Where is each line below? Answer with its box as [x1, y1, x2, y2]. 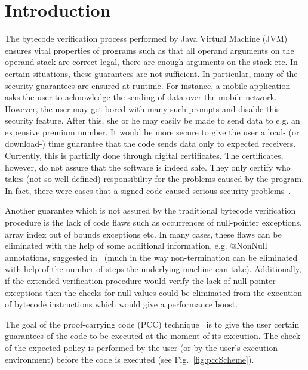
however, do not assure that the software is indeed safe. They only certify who [5, 161, 291, 173]
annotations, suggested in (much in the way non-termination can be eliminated [5, 251, 298, 263]
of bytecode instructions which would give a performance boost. [5, 298, 238, 310]
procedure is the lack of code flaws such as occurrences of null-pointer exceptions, [5, 216, 303, 229]
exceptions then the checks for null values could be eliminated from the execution [5, 286, 303, 298]
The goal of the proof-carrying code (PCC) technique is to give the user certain [5, 317, 300, 330]
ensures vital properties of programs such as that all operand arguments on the [5, 44, 294, 56]
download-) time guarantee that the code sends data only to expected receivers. [5, 137, 296, 150]
